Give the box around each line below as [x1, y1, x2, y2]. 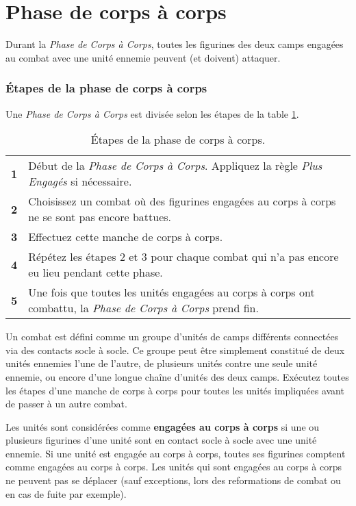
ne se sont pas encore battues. [28, 209, 172, 225]
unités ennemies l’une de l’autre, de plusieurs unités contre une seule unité [5, 356, 318, 370]
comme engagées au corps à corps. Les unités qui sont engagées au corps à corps [5, 459, 342, 474]
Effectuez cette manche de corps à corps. [28, 229, 223, 245]
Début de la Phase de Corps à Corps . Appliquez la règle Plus [28, 157, 322, 174]
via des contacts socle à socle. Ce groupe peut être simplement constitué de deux [5, 342, 345, 357]
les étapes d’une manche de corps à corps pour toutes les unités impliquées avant [5, 383, 344, 397]
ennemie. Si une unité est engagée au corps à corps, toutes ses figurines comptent [5, 446, 346, 460]
